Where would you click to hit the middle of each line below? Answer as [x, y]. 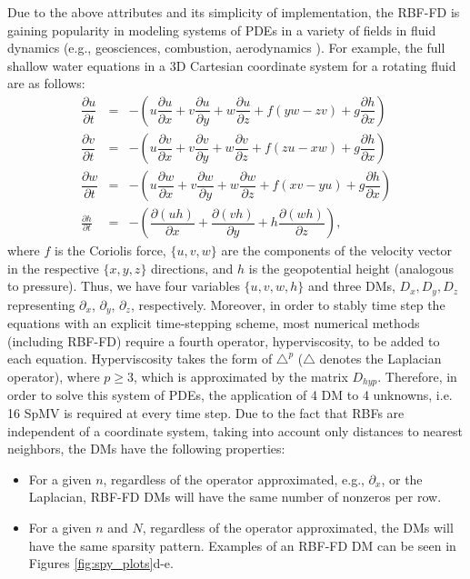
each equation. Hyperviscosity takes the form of [140, 359]
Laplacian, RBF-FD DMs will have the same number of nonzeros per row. [235, 497]
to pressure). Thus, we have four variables [124, 286]
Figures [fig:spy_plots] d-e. [101, 563]
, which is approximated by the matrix [241, 376]
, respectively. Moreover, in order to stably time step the [288, 304]
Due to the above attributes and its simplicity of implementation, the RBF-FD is [234, 12]
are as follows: [46, 83]
